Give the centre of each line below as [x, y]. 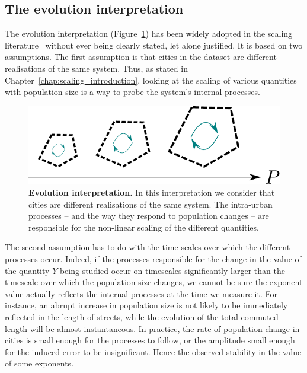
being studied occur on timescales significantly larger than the [172, 270]
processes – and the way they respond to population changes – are [149, 216]
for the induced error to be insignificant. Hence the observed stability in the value [153, 351]
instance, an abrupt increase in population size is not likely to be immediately [146, 305]
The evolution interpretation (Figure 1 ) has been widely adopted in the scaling [149, 34]
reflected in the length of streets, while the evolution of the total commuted [142, 316]
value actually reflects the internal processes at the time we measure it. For [141, 293]
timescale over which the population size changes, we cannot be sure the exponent [154, 282]
